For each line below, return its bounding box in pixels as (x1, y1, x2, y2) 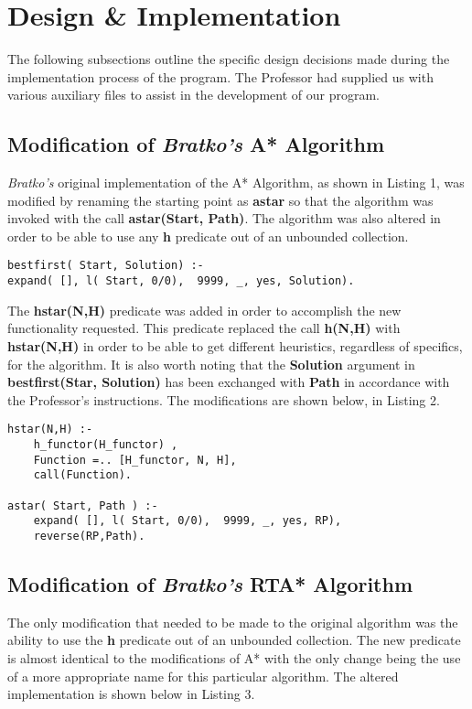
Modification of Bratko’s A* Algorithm (7, 130, 385, 158)
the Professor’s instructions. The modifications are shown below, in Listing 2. (7, 390, 440, 409)
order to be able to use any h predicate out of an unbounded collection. (7, 226, 409, 245)
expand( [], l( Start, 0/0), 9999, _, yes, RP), (33, 514, 342, 528)
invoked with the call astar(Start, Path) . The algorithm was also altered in (7, 209, 441, 228)
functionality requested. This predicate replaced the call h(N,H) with (7, 318, 401, 338)
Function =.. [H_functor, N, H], (33, 453, 237, 467)
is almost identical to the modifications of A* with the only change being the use (7, 649, 461, 667)
